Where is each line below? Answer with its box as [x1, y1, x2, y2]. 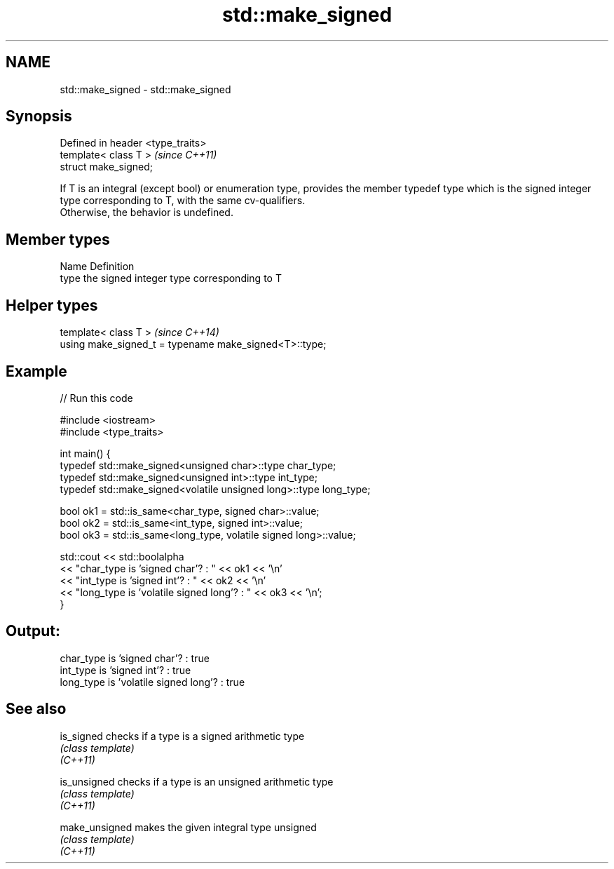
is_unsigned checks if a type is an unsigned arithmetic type [60, 775, 334, 788]
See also [6, 700, 67, 718]
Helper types [6, 296, 98, 314]
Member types [6, 230, 110, 248]
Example [6, 362, 67, 380]
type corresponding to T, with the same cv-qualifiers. [60, 194, 306, 207]
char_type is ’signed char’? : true [60, 652, 210, 664]
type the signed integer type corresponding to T [60, 272, 282, 285]
